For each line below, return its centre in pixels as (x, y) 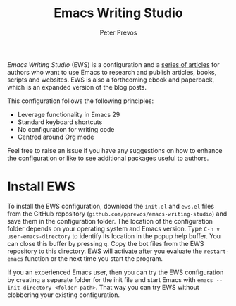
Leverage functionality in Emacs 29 (69, 114)
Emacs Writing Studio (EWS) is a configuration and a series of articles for (113, 64)
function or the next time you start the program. (94, 258)
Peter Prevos (118, 32)
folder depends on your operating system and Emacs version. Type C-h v (114, 228)
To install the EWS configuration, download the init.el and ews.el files (111, 206)
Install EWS (41, 186)
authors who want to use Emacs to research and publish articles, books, (112, 72)
